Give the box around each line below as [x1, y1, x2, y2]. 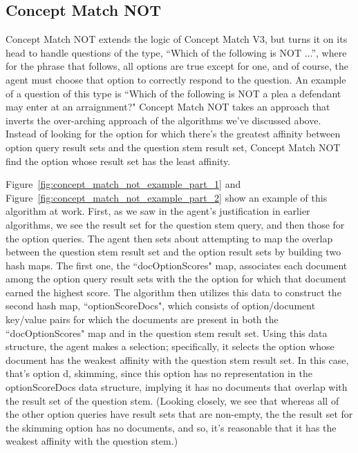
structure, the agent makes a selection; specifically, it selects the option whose [6, 339, 335, 354]
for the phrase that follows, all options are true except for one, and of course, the [6, 59, 348, 73]
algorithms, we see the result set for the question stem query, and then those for [6, 217, 345, 231]
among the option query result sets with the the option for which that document [6, 271, 347, 286]
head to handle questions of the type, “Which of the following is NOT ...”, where [6, 45, 347, 59]
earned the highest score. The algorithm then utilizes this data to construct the [6, 285, 341, 299]
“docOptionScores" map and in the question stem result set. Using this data [6, 325, 328, 340]
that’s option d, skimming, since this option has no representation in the [6, 366, 312, 380]
